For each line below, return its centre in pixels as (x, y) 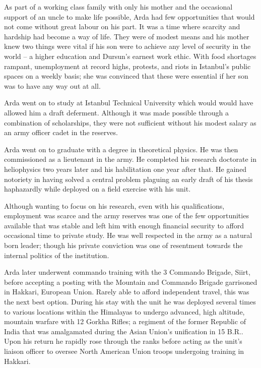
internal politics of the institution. (57, 255)
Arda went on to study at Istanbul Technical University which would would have (129, 103)
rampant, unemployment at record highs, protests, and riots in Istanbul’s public (127, 66)
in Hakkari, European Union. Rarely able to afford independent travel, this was (127, 292)
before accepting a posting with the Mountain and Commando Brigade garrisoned (131, 282)
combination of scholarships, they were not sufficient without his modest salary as (130, 122)
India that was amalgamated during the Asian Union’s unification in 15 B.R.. (124, 331)
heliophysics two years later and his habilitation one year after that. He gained (125, 169)
